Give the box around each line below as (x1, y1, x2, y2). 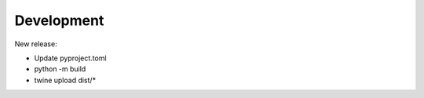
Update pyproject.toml (34, 53, 107, 63)
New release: (14, 39, 58, 49)
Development (14, 12, 104, 29)
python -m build (34, 64, 86, 74)
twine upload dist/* (34, 75, 97, 85)
